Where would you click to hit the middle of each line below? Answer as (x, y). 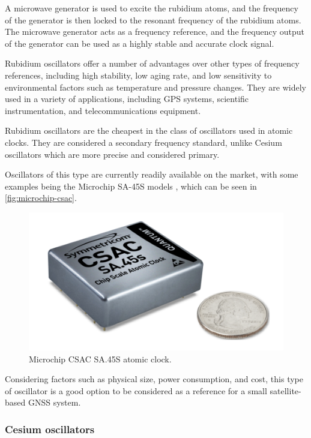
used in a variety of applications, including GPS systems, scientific (127, 99)
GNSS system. (54, 402)
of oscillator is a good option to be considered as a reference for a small (136, 390)
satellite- (285, 390)
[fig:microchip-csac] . (41, 198)
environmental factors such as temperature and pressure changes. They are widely (155, 87)
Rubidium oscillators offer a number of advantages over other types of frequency (152, 63)
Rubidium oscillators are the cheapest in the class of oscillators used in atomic (149, 130)
